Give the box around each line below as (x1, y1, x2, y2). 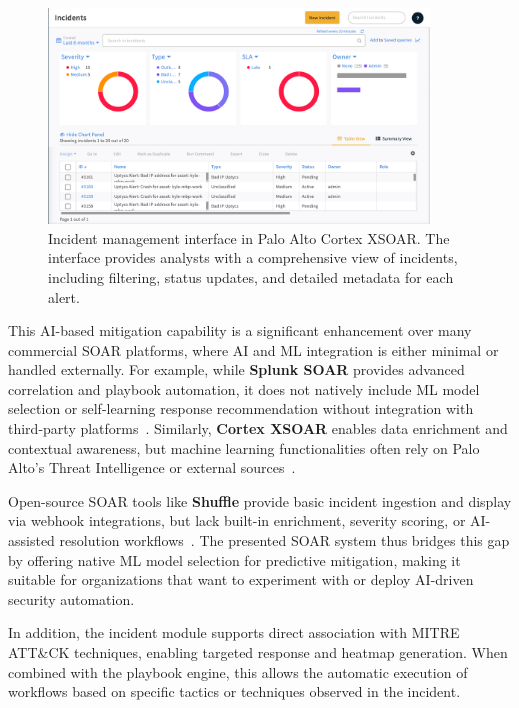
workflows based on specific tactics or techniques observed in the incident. (8, 681, 461, 702)
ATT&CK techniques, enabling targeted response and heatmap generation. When (8, 642, 508, 662)
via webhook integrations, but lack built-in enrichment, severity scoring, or (8, 510, 466, 531)
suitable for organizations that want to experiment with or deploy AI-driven (8, 569, 474, 590)
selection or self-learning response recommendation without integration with (8, 398, 474, 419)
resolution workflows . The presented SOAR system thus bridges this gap (59, 530, 510, 551)
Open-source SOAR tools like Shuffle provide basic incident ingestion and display (8, 490, 512, 511)
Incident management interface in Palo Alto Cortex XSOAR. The (48, 227, 450, 248)
